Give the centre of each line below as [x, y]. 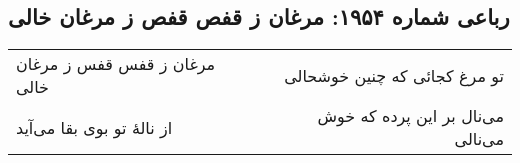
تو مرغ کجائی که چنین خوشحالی [394, 75]
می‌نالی [479, 139]
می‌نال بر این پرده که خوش [410, 116]
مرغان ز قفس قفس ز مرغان [116, 64]
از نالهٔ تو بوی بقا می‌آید [94, 127]
